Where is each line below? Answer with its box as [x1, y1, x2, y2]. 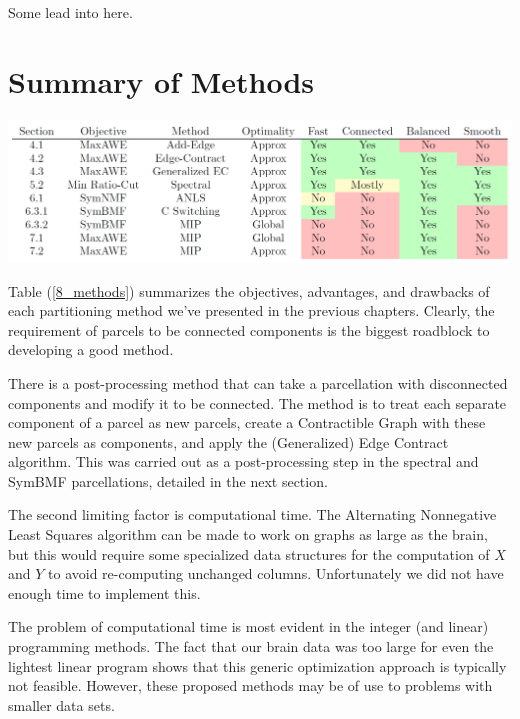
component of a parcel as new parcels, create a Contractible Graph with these [8, 412, 486, 433]
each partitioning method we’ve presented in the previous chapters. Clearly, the [8, 300, 495, 321]
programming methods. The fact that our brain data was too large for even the [8, 636, 494, 657]
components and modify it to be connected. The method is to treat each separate [8, 392, 507, 413]
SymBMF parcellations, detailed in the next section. [8, 470, 328, 491]
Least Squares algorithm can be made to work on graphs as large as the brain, [8, 524, 488, 545]
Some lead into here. [8, 2, 133, 22]
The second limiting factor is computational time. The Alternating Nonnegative [8, 504, 497, 525]
